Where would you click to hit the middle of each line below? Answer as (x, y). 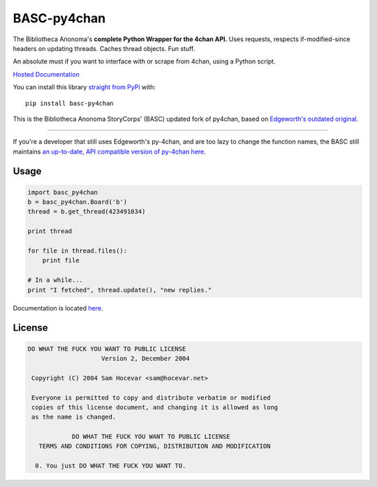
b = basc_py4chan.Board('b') (77, 202)
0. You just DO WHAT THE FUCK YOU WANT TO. (111, 466)
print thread (50, 231)
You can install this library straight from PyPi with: (84, 87)
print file (61, 261)
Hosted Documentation (46, 74)
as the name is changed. (74, 417)
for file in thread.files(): (77, 251)
